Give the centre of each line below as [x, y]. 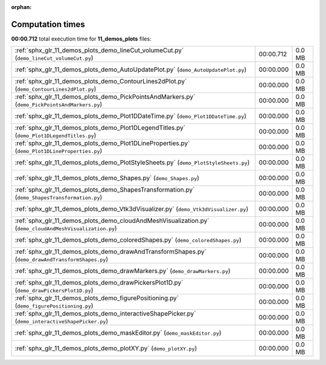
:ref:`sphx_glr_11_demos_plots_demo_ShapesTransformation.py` [105, 190]
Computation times [48, 24]
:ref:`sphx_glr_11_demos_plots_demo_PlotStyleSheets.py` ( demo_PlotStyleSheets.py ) [132, 163]
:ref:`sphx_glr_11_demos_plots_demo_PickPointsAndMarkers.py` [105, 97]
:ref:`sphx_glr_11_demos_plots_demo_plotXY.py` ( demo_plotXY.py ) [106, 349]
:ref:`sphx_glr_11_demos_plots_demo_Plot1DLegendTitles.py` [100, 128]
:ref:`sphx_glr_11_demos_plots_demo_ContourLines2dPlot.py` [101, 82]
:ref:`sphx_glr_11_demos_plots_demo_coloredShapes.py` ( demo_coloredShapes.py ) [128, 240]
